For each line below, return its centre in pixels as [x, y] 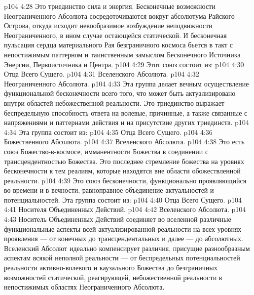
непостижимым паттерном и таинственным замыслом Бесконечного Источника [122, 54]
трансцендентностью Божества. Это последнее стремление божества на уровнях [124, 161]
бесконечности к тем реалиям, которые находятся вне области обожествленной [122, 171]
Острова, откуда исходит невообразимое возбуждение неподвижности [108, 25]
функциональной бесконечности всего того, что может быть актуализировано [120, 93]
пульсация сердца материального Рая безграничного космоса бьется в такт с [118, 45]
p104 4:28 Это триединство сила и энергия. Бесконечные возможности [110, 6]
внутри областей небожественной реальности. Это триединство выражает [114, 103]
